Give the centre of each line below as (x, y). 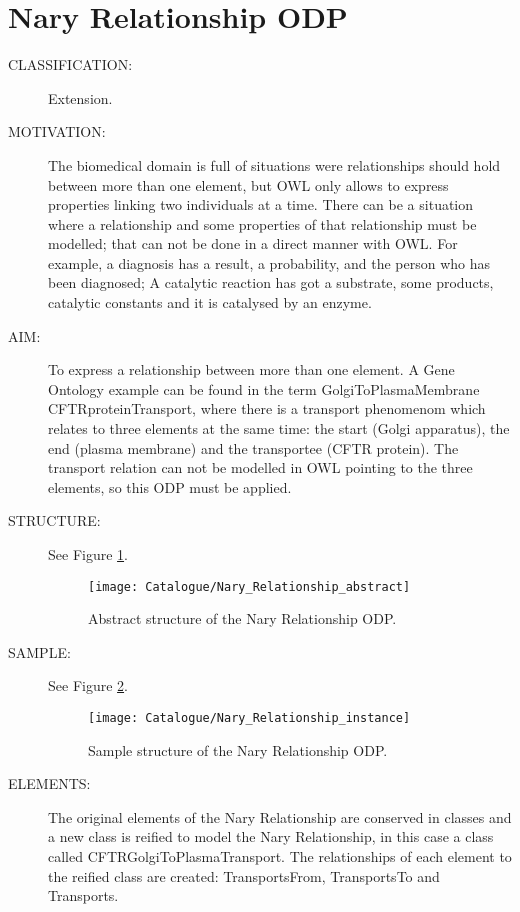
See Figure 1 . (88, 554)
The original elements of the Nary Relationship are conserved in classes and (280, 816)
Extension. (80, 97)
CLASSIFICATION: (70, 64)
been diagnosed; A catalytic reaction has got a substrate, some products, (271, 282)
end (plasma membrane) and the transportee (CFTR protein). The (253, 447)
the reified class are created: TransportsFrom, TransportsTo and (244, 875)
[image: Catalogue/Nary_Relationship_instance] (249, 718)
